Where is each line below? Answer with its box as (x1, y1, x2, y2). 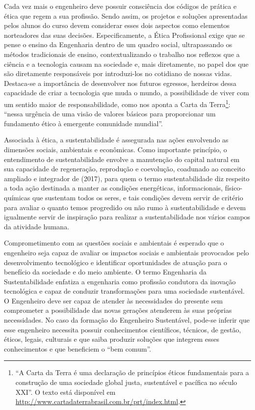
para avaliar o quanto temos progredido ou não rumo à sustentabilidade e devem (4, 202, 246, 212)
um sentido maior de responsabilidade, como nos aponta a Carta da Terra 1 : (4, 97, 230, 109)
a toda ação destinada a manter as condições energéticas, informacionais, (4, 183, 223, 193)
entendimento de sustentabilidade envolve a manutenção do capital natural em (4, 154, 240, 164)
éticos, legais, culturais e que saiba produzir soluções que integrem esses (4, 334, 220, 344)
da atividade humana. (4, 221, 70, 231)
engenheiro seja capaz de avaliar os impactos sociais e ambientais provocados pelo (4, 247, 249, 257)
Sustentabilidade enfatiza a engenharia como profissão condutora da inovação (4, 276, 236, 286)
